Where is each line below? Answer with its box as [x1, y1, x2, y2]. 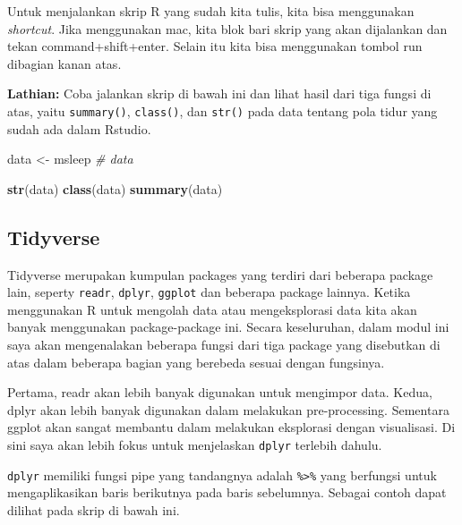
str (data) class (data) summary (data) [7, 179, 223, 198]
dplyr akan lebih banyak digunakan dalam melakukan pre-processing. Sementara [7, 400, 449, 419]
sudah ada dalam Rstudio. [7, 119, 151, 138]
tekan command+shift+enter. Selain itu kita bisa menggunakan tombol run [7, 37, 423, 55]
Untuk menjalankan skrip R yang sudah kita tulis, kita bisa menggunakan [7, 2, 415, 20]
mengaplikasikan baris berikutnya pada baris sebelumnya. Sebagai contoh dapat [7, 483, 447, 502]
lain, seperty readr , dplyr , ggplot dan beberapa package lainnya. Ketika [7, 283, 411, 301]
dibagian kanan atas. [7, 54, 122, 72]
